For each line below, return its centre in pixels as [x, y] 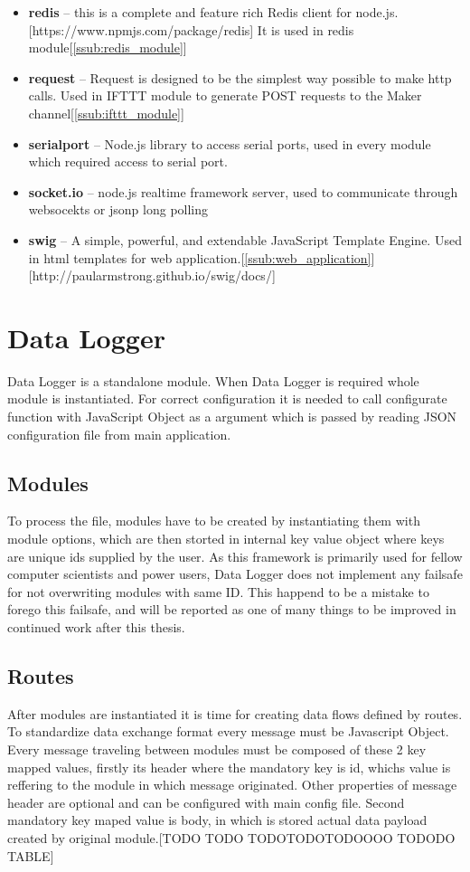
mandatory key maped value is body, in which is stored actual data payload [217, 820]
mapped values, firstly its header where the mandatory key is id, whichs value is [229, 767]
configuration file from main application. [119, 434]
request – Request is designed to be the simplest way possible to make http [240, 77]
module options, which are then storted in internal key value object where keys [226, 539]
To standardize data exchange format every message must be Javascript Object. [228, 731]
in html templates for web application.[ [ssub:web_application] [200, 257]
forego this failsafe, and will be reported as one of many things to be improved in [232, 609]
